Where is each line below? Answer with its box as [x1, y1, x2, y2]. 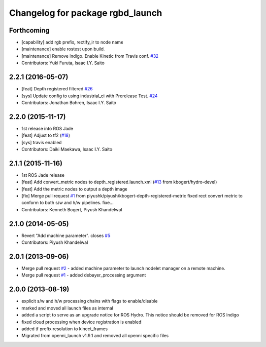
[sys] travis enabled [21, 139, 62, 145]
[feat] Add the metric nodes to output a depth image [21, 186, 128, 192]
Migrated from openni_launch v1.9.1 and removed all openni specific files [21, 333, 169, 339]
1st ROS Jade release [21, 172, 65, 178]
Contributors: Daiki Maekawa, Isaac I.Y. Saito [21, 146, 113, 152]
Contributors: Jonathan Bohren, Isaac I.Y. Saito [21, 99, 117, 106]
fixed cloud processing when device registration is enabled [21, 319, 141, 325]
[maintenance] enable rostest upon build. [21, 46, 105, 52]
